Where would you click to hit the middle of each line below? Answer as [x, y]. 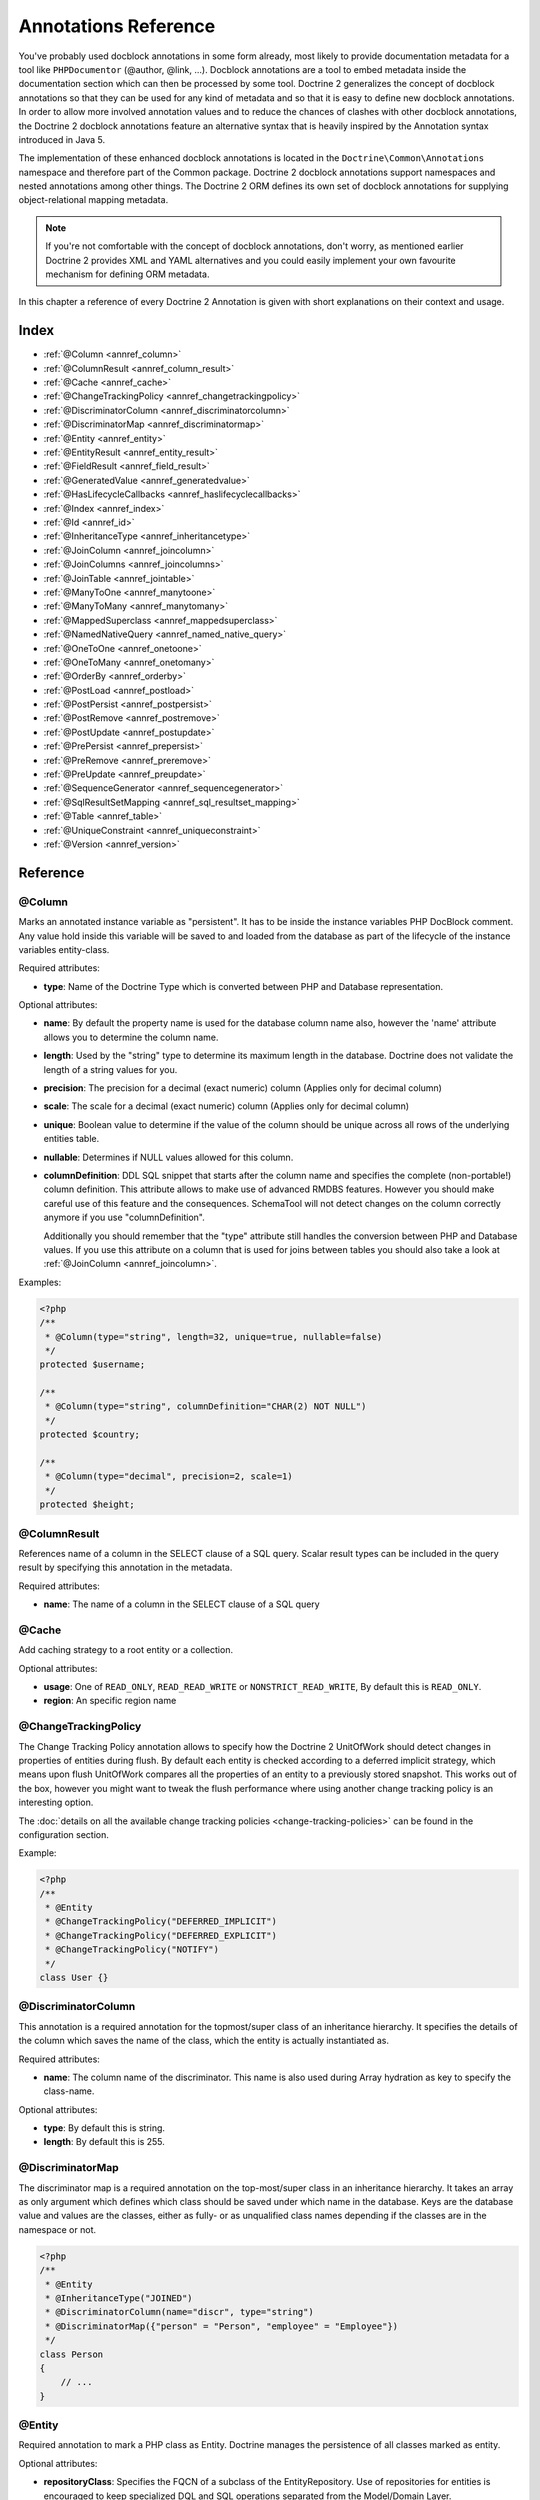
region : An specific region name [110, 1701]
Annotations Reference [117, 26]
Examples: [40, 1282]
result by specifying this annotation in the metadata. [125, 1567]
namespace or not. [57, 2229]
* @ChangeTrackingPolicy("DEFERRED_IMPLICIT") [161, 1921]
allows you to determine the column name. [131, 1037]
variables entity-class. [64, 949]
